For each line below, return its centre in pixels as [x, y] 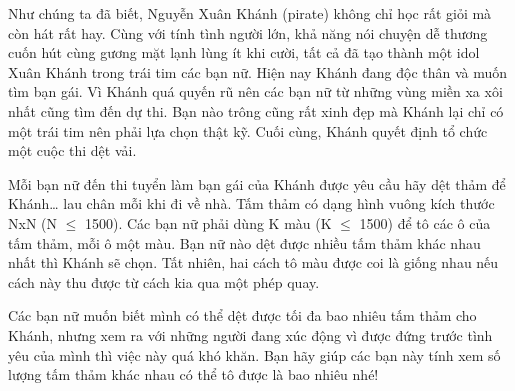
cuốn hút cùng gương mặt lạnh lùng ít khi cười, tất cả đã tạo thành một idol [244, 52]
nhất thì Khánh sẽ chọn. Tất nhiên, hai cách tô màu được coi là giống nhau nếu [253, 262]
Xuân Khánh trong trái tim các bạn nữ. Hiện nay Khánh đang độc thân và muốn [258, 71]
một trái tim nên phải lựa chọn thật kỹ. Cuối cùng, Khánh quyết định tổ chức [248, 130]
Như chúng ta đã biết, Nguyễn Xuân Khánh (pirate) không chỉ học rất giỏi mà [250, 13]
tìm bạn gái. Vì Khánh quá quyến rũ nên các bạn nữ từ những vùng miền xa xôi [255, 91]
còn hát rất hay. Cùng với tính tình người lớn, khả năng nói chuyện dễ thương [248, 32]
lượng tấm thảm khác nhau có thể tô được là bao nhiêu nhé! [193, 374]
